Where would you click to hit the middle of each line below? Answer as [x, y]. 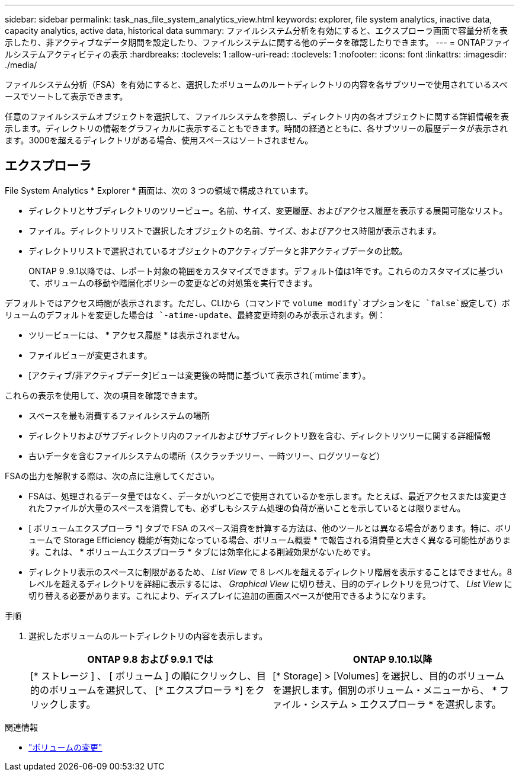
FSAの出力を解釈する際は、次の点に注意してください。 [112, 476]
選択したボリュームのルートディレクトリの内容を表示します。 [148, 636]
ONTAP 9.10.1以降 [393, 659]
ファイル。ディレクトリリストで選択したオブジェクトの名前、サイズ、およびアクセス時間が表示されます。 [235, 230]
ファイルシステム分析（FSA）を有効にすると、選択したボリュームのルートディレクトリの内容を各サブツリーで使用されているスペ [256, 84]
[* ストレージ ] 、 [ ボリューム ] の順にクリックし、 [144, 676]
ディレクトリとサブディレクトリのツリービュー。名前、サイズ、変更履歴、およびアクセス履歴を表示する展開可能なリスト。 [268, 210]
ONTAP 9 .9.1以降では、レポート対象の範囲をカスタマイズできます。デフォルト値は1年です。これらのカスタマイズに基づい [266, 271]
